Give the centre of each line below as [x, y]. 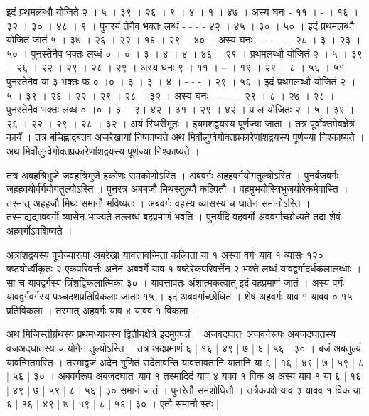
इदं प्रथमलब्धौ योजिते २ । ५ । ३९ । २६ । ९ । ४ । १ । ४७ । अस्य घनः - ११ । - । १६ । [183, 11]
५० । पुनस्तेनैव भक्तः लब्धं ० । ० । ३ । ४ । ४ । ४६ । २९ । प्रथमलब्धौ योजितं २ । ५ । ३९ [184, 53]
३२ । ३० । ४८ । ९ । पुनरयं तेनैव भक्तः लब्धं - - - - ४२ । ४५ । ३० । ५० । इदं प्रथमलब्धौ [181, 25]
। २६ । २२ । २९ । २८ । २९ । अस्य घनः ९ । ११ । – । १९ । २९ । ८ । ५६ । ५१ [176, 67]
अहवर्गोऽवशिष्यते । [39, 230]
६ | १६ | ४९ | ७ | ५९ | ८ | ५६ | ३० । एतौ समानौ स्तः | [113, 404]
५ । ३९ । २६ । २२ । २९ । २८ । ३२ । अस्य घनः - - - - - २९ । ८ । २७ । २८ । [171, 95]
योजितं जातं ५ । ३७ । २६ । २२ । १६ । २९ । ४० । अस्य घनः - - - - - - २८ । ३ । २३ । [184, 39]
